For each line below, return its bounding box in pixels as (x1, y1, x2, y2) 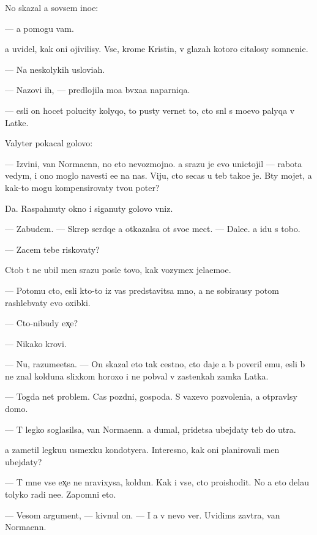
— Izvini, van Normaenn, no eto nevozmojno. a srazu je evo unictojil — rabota (5, 157, 302, 170)
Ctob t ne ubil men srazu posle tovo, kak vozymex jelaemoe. (5, 263, 231, 276)
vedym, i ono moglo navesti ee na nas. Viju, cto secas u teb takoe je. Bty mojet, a (5, 169, 312, 182)
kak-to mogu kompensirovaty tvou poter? (5, 181, 160, 193)
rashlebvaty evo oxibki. (5, 296, 91, 309)
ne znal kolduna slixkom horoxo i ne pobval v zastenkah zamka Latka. (5, 369, 269, 382)
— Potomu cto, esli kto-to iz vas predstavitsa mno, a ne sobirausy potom (5, 283, 279, 296)
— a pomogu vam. (5, 21, 74, 34)
